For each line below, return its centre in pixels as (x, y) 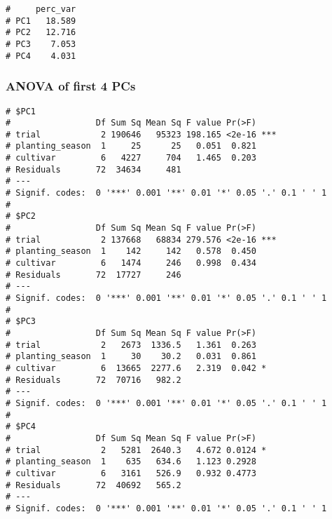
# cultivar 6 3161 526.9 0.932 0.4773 (131, 473)
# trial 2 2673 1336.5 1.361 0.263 (131, 345)
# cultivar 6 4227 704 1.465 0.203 (131, 158)
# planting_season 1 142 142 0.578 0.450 (131, 251)
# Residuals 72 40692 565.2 (94, 485)
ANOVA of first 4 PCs (71, 86)
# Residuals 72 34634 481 (94, 169)
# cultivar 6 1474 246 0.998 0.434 (131, 263)
